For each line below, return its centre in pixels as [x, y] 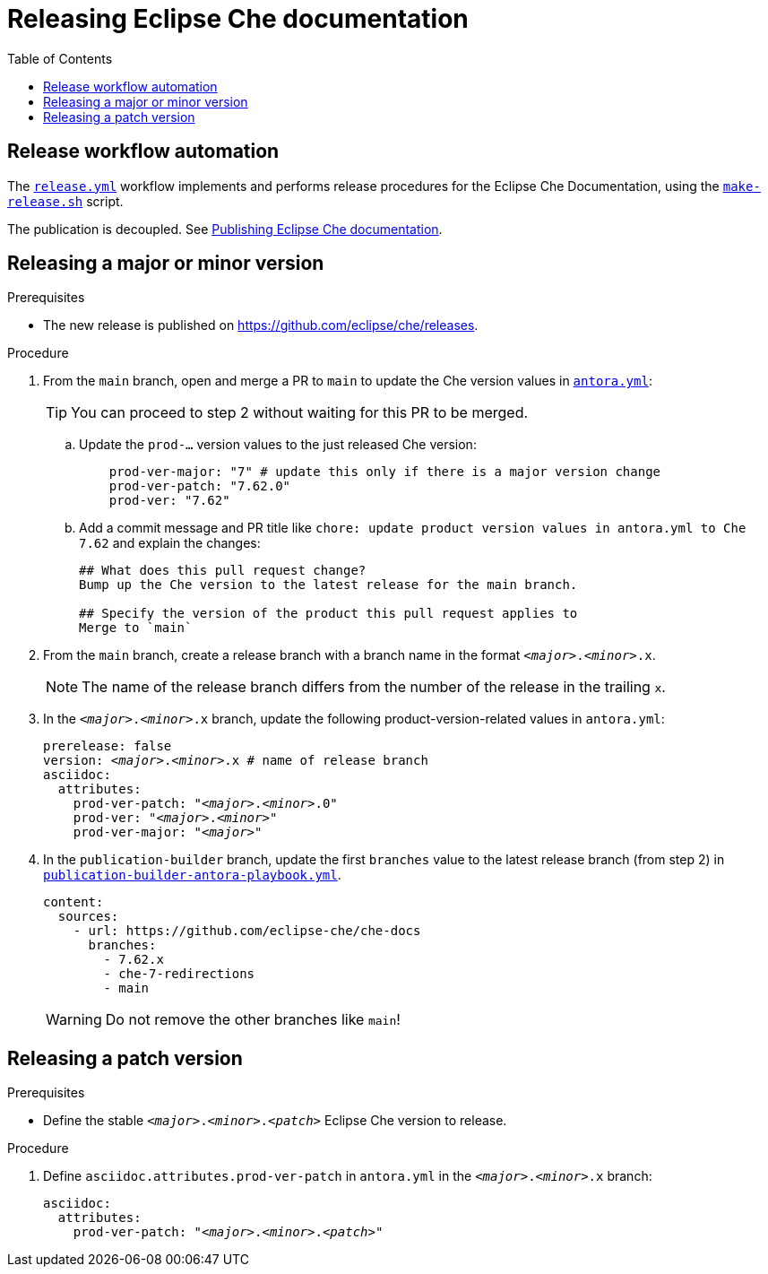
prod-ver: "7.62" [169, 501]
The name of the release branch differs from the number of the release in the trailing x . [374, 687]
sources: [88, 917]
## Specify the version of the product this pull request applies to [328, 614]
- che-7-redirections [179, 974]
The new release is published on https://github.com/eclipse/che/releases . [261, 325]
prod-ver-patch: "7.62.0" [200, 486]
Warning [74, 1020]
